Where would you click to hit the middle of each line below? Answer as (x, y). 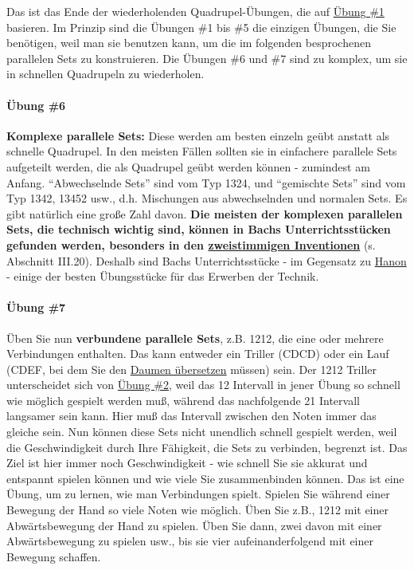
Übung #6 (36, 105)
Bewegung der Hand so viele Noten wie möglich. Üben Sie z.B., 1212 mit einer (197, 510)
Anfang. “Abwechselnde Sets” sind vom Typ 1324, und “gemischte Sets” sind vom (206, 182)
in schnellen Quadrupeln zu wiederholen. (105, 74)
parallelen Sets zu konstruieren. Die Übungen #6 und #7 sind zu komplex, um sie (207, 58)
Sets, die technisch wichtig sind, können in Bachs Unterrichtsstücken (199, 229)
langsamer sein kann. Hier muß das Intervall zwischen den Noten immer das (191, 416)
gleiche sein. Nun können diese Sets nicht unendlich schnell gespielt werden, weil (202, 432)
